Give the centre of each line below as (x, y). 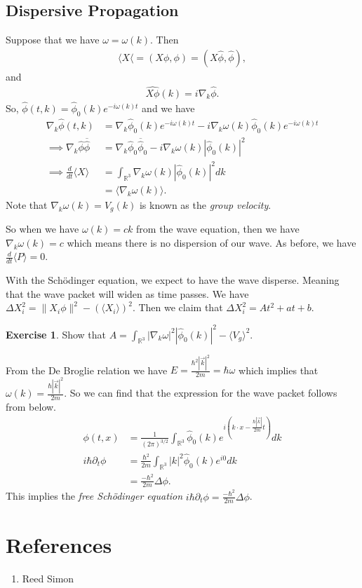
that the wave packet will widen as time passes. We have (127, 293)
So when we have (42, 229)
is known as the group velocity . (205, 204)
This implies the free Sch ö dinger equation (94, 496)
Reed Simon (48, 578)
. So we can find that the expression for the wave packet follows (201, 393)
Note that (27, 204)
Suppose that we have (53, 40)
